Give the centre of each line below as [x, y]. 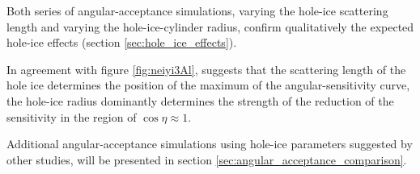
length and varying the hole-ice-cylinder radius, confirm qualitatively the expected [210, 26]
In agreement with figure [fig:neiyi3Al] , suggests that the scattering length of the [206, 69]
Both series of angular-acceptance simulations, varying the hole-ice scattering [197, 10]
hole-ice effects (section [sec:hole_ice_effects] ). [122, 42]
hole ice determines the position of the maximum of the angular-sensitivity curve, [208, 85]
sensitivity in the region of [72, 116]
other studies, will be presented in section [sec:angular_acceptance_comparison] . [207, 159]
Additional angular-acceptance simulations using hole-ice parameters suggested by [210, 144]
